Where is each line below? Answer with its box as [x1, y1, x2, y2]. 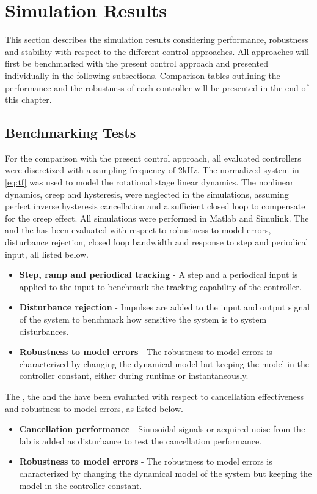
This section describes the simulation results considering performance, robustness [5, 33, 308, 46]
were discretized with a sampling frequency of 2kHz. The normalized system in [5, 163, 299, 176]
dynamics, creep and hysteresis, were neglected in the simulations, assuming [5, 187, 289, 200]
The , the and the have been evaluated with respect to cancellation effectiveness [5, 389, 304, 402]
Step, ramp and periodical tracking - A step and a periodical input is [19, 268, 298, 281]
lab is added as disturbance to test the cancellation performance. [19, 434, 262, 447]
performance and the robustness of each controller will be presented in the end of [5, 81, 308, 94]
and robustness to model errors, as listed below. [5, 402, 183, 414]
